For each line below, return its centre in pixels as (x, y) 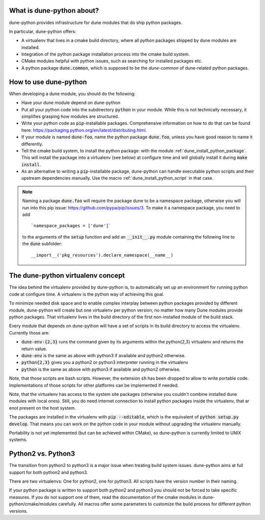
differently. (32, 144)
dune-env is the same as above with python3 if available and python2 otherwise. (104, 355)
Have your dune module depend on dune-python (71, 103)
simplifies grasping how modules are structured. (70, 116)
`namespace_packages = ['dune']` (71, 226)
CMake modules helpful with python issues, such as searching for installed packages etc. (112, 61)
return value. (34, 349)
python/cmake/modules (33, 504)
